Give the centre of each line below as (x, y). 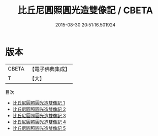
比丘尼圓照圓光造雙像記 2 (39, 109)
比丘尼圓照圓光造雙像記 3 (39, 115)
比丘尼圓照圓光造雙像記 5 (39, 128)
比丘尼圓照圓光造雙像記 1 (39, 103)
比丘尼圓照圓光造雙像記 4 (39, 122)
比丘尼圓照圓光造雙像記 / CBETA (85, 10)
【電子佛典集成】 (50, 69)
